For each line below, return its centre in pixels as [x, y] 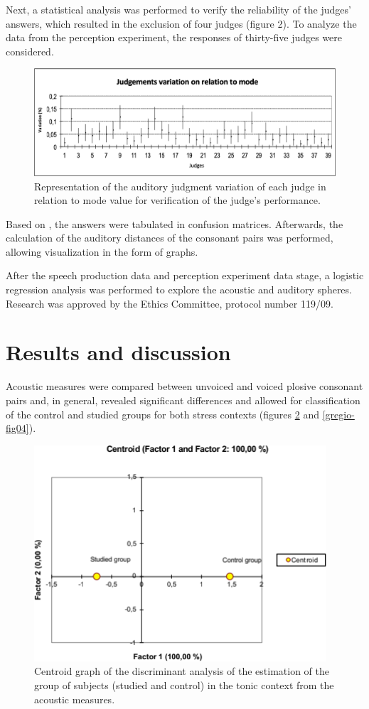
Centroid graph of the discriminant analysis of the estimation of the [182, 671]
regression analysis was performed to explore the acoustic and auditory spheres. [179, 289]
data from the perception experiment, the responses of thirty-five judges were [174, 37]
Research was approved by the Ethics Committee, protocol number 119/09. [170, 303]
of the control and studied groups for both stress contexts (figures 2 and [162, 414]
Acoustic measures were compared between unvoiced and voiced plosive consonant [184, 386]
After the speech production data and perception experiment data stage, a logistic [185, 275]
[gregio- [338, 414]
